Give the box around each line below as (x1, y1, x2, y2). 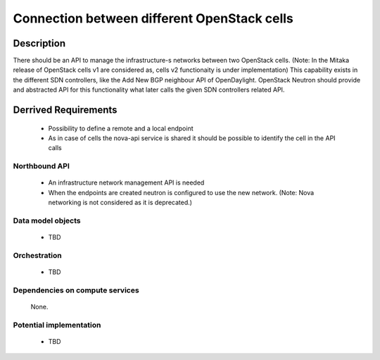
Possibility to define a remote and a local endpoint (48, 124, 194, 132)
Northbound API (13, 161, 70, 171)
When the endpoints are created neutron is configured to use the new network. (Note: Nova (48, 188, 315, 197)
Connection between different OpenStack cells (13, 11, 293, 26)
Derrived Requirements (13, 104, 118, 116)
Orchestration (13, 250, 63, 260)
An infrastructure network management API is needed (48, 178, 205, 187)
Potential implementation (13, 320, 101, 330)
